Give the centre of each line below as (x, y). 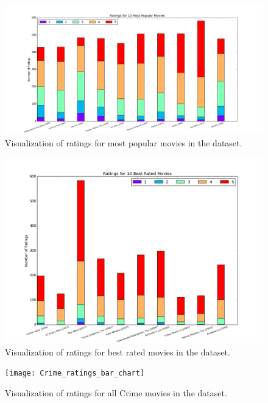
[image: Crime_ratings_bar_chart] (75, 373)
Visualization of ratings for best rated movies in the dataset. (118, 351)
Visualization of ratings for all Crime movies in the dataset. (116, 392)
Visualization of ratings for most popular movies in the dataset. (124, 143)
